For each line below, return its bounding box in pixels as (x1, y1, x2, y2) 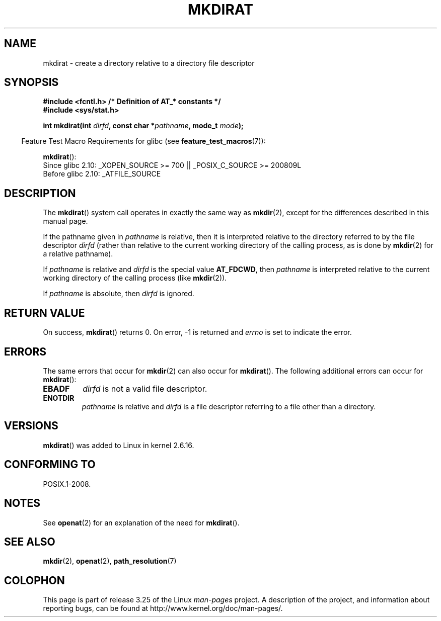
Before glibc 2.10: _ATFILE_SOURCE (43, 169, 161, 179)
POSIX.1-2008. (43, 479, 91, 488)
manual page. (43, 217, 88, 226)
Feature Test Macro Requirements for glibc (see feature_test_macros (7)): (21, 137, 266, 146)
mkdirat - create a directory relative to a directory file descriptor (43, 58, 255, 67)
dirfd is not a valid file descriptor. (83, 383, 207, 394)
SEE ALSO (4, 535, 55, 548)
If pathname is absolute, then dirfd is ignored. (43, 289, 194, 298)
